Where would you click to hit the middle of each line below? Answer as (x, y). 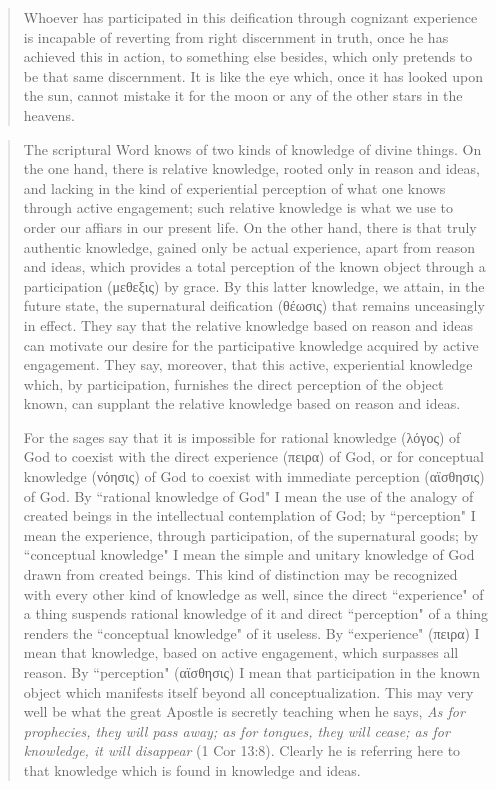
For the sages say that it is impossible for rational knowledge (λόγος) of (242, 436)
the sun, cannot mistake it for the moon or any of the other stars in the (243, 95)
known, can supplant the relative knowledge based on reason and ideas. (242, 403)
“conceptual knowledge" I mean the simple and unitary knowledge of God (249, 554)
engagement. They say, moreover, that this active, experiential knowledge (248, 364)
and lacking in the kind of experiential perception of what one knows (234, 187)
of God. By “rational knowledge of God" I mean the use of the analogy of (248, 495)
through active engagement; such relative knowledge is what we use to (238, 207)
